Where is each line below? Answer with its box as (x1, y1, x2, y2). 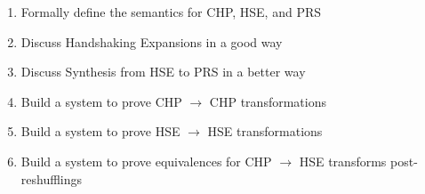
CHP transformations (209, 92, 326, 110)
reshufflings (20, 169, 83, 188)
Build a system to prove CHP (20, 92, 182, 110)
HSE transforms (299, 151, 387, 170)
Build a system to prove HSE (20, 122, 180, 141)
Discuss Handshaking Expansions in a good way (20, 32, 283, 51)
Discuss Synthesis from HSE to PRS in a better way (20, 62, 306, 81)
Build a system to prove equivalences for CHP (20, 151, 272, 170)
